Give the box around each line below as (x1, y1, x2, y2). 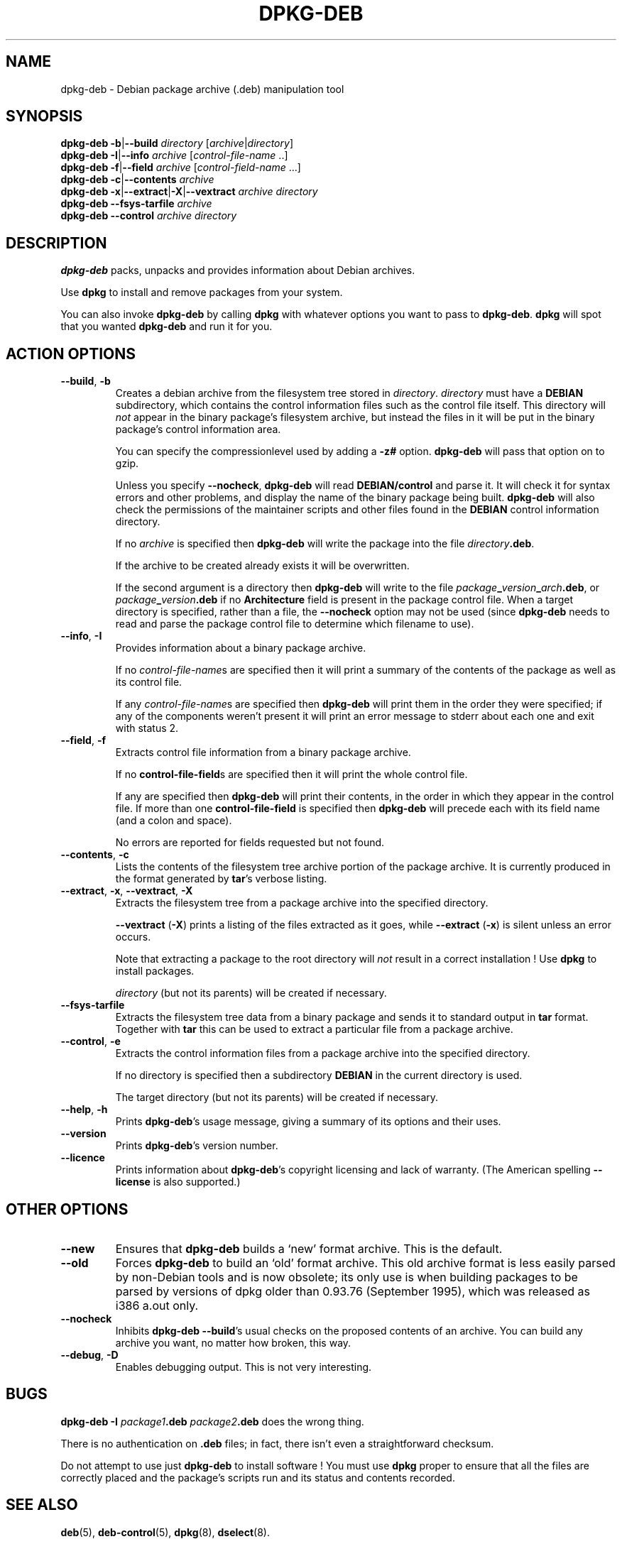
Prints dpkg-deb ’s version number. (115, 1139, 278, 1152)
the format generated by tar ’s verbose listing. (115, 872, 327, 885)
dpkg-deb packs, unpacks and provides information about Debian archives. (60, 264, 415, 277)
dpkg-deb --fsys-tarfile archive (60, 197, 212, 210)
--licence (60, 1151, 105, 1164)
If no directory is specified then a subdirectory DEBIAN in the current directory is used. (115, 1069, 523, 1082)
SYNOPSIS (6, 107, 83, 126)
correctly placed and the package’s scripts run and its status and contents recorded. (60, 1471, 455, 1484)
